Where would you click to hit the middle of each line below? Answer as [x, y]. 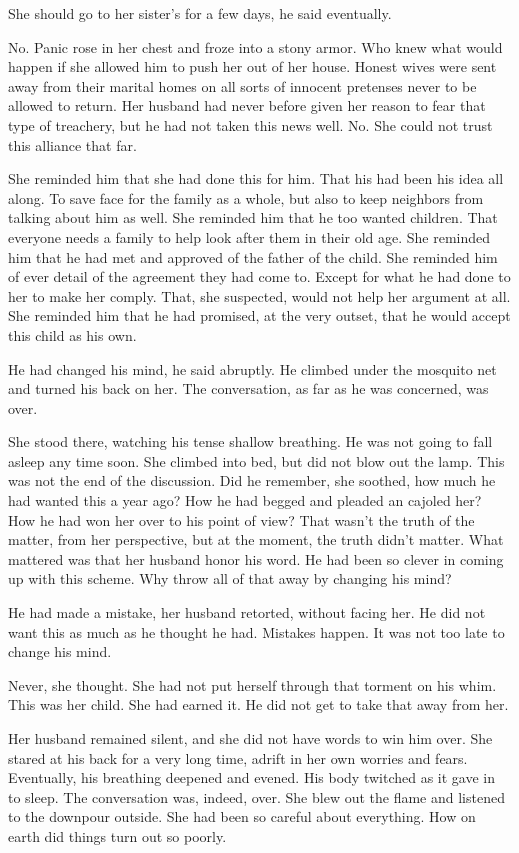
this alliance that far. [72, 144]
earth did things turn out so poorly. [117, 835]
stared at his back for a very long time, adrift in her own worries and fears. [238, 757]
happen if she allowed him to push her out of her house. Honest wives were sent [252, 66]
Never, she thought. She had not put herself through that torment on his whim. [252, 684]
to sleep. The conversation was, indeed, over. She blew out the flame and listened [256, 796]
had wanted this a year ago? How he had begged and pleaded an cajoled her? [245, 500]
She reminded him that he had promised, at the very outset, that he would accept [259, 315]
